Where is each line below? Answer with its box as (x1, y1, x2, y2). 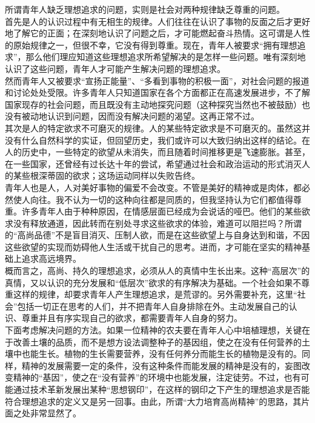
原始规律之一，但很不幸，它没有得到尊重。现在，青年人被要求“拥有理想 (13, 38, 297, 51)
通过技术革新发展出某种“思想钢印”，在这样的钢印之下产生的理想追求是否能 (13, 383, 310, 395)
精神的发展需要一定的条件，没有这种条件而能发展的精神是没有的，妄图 (21, 359, 302, 371)
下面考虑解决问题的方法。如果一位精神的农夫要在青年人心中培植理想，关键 (5, 324, 302, 336)
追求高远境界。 (21, 252, 81, 265)
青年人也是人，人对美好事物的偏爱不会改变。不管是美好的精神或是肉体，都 (5, 181, 302, 193)
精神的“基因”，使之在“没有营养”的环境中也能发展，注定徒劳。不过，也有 (13, 371, 301, 384)
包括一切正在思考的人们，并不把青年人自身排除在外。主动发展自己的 (17, 299, 289, 312)
